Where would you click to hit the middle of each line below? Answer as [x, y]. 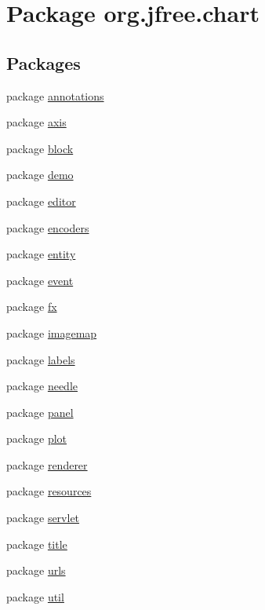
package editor [41, 201]
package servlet [43, 518]
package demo [40, 175]
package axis [36, 122]
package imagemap [52, 332]
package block [40, 148]
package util [35, 596]
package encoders [48, 227]
